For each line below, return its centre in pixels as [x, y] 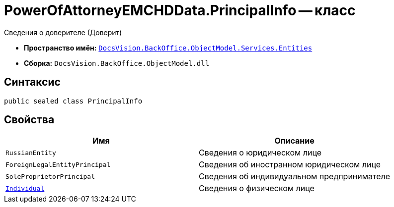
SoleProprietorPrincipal [50, 176]
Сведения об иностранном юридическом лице [290, 165]
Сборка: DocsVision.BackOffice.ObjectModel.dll [117, 63]
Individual [25, 188]
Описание [294, 141]
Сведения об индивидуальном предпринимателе [295, 177]
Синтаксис [32, 82]
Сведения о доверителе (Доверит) [63, 32]
